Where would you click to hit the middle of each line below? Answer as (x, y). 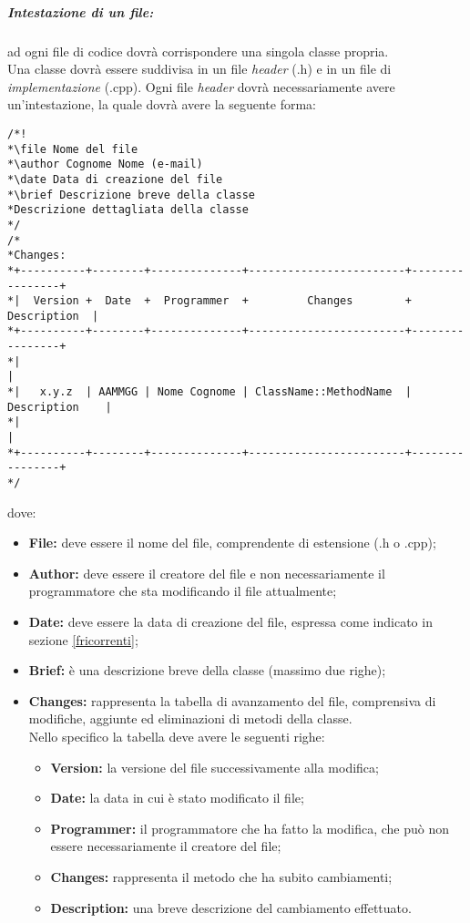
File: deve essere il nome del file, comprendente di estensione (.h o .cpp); (232, 543)
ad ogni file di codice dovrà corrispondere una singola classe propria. (198, 51)
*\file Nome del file (73, 149)
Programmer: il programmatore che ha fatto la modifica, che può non (250, 828)
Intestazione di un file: (81, 11)
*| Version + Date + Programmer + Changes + (209, 301)
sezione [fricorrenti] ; (83, 639)
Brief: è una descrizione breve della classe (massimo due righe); (207, 670)
